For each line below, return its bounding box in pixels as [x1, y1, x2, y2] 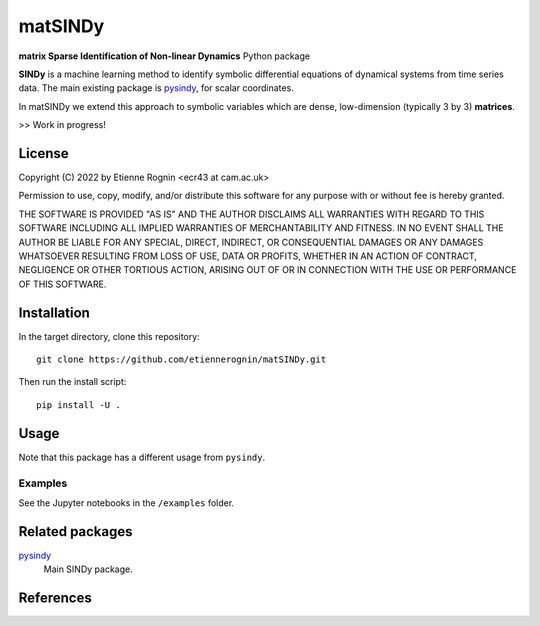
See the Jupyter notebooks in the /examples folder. [18, 496, 235, 509]
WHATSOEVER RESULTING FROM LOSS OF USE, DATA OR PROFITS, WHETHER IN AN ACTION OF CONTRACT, [18, 250, 477, 262]
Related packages [18, 523, 134, 540]
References [18, 589, 92, 606]
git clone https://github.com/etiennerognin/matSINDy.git [36, 354, 327, 365]
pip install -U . [36, 399, 121, 410]
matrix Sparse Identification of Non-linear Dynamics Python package [18, 50, 310, 62]
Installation [18, 304, 90, 321]
